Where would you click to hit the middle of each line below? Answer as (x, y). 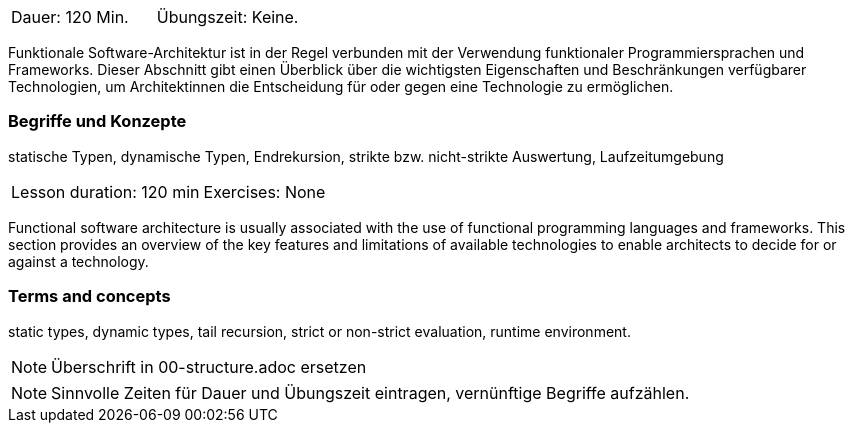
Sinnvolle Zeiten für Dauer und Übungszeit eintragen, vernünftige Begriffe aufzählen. (370, 392)
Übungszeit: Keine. (227, 17)
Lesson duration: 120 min (105, 191)
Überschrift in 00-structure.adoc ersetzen (209, 366)
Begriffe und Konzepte (97, 121)
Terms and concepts (89, 296)
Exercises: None (264, 191)
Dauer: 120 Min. (70, 17)
